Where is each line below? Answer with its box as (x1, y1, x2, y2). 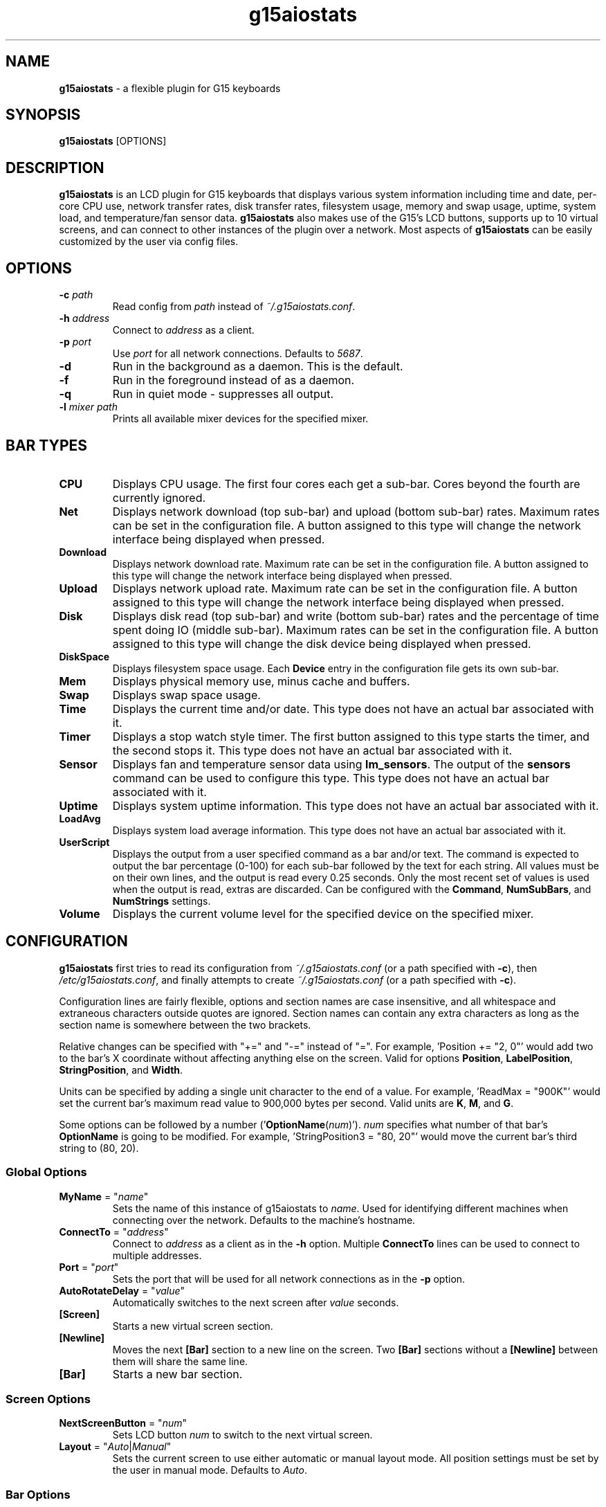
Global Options (6, 1165, 87, 1180)
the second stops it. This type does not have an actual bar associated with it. (112, 743, 513, 757)
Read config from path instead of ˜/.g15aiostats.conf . (112, 300, 356, 313)
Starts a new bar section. (112, 1366, 243, 1381)
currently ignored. (112, 490, 206, 505)
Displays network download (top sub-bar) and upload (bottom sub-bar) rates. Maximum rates (112, 504, 600, 518)
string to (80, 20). (59, 1141, 139, 1154)
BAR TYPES (6, 436, 88, 454)
